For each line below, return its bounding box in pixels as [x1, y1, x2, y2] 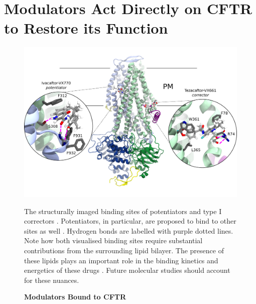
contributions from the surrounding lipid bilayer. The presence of [24, 245, 224, 255]
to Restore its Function [4, 18, 168, 38]
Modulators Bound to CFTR [24, 291, 126, 302]
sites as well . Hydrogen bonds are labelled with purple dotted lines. [24, 225, 233, 236]
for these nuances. [24, 274, 79, 285]
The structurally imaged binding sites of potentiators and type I [24, 206, 222, 216]
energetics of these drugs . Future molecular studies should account [24, 265, 230, 275]
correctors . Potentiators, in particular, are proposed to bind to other [24, 216, 236, 226]
